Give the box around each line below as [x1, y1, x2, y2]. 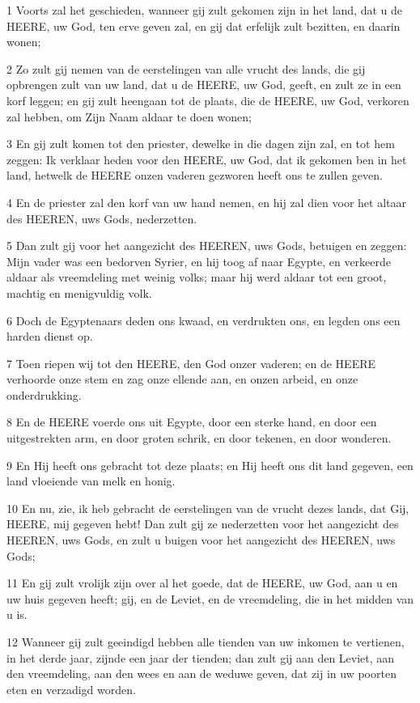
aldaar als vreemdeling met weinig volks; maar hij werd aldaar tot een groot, [6, 269, 387, 286]
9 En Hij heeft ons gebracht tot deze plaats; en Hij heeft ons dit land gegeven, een [6, 456, 414, 473]
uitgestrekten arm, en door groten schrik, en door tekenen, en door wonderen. [6, 430, 392, 447]
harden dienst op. [6, 328, 93, 345]
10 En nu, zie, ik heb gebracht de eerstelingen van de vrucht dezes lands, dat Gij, [6, 499, 409, 516]
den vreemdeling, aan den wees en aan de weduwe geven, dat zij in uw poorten [6, 665, 397, 682]
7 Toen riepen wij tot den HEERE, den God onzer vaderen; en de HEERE [6, 354, 376, 371]
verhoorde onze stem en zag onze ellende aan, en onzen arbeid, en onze [6, 371, 358, 387]
